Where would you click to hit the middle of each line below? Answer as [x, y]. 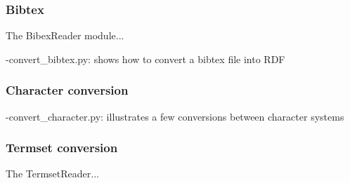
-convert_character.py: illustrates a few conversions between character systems [175, 116]
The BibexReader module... [65, 35]
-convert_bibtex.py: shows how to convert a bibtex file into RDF [145, 59]
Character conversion [67, 90]
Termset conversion [62, 148]
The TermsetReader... [52, 174]
